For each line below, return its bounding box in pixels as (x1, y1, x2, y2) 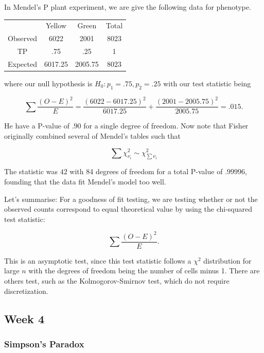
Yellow (45, 20, 66, 31)
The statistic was (4, 166, 58, 177)
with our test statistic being (163, 78, 251, 88)
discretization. (4, 285, 48, 296)
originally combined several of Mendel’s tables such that (4, 130, 181, 141)
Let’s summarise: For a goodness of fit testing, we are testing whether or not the (4, 193, 258, 204)
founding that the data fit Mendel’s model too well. (4, 176, 166, 187)
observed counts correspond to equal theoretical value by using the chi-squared (4, 203, 253, 214)
